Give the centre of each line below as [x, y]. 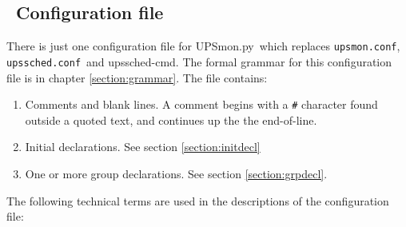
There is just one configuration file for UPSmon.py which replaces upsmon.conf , [203, 46]
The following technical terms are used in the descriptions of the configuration [198, 200]
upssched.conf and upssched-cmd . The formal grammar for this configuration [199, 61]
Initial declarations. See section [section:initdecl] [143, 147]
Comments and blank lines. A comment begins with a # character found [201, 104]
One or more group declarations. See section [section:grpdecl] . [176, 173]
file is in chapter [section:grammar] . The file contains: [137, 77]
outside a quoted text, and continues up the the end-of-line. [171, 119]
